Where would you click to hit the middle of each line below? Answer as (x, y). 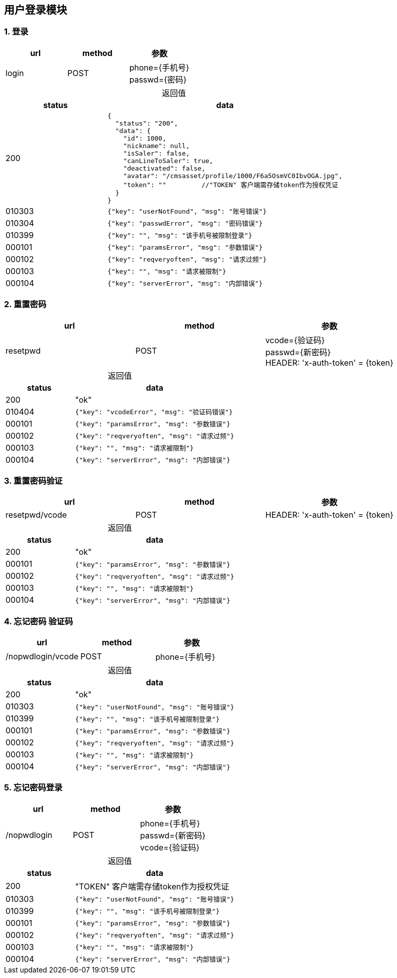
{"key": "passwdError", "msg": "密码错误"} (185, 224)
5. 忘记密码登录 (33, 788)
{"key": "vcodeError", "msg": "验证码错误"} (154, 412)
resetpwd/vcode (36, 515)
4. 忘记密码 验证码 (38, 621)
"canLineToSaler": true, (168, 161)
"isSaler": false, (156, 153)
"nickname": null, (156, 146)
